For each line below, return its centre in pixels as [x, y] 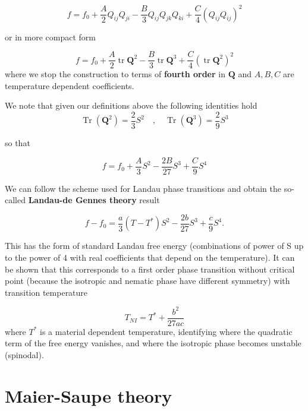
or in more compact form [50, 37]
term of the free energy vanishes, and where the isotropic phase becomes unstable [153, 343]
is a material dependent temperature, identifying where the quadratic [166, 331]
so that [18, 143]
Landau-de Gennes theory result [94, 200]
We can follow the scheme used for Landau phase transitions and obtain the [143, 188]
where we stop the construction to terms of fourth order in [115, 74]
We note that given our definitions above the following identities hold [131, 105]
